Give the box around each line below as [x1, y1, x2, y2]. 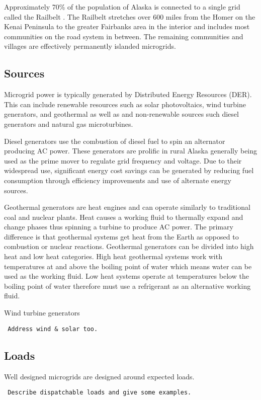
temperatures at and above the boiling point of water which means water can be [4, 261, 252, 271]
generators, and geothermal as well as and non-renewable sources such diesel [4, 109, 239, 119]
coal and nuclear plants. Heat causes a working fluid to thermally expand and [4, 211, 243, 222]
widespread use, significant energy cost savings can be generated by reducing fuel [4, 165, 254, 176]
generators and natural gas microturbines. [4, 118, 133, 129]
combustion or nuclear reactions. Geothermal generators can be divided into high [4, 241, 254, 252]
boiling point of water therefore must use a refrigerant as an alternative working [4, 280, 251, 291]
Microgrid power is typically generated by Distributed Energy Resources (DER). [4, 89, 252, 100]
